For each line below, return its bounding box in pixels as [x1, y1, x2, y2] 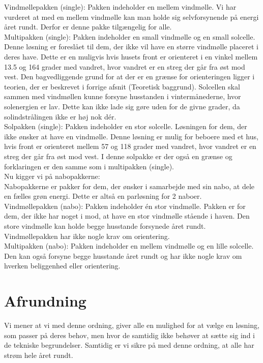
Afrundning [4, 290, 86, 311]
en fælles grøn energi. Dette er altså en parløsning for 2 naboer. [4, 191, 202, 201]
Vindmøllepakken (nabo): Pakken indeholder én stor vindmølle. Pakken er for [4, 200, 246, 211]
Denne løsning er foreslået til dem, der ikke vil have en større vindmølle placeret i [4, 41, 258, 52]
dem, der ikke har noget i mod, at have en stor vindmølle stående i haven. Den [4, 210, 250, 221]
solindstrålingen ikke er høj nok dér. [4, 111, 116, 122]
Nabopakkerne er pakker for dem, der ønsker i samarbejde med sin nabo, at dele [4, 180, 255, 191]
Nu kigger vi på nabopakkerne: [4, 171, 100, 181]
